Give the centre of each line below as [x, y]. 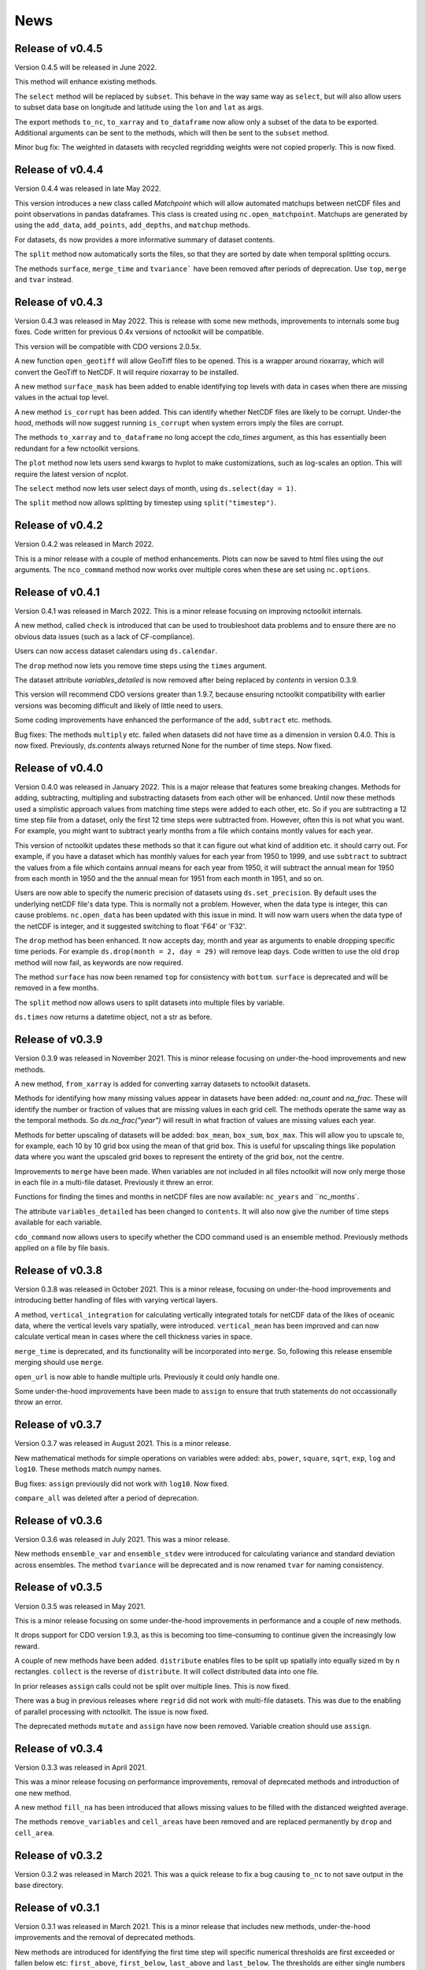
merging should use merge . [59, 1362]
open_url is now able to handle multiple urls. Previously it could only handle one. [147, 1377]
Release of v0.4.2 [59, 525]
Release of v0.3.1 [57, 1907]
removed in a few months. [57, 988]
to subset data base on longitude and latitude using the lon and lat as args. [139, 107]
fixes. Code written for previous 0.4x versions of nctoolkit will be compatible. [139, 332]
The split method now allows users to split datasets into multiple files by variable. [150, 1002]
